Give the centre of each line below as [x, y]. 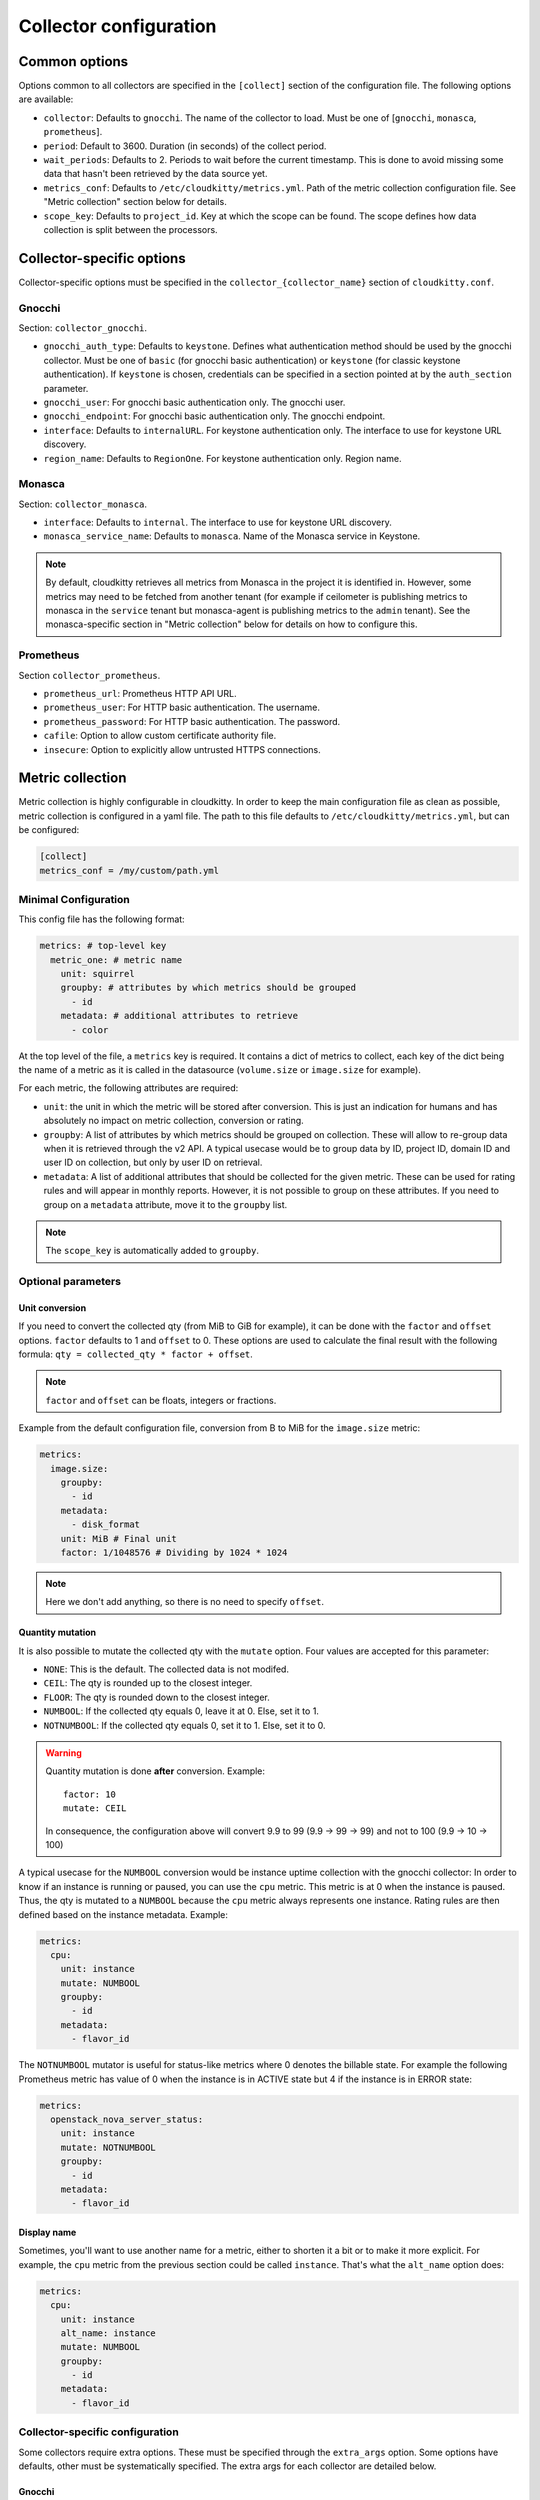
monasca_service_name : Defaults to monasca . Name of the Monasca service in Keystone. [232, 536]
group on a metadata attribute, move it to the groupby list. [165, 1204]
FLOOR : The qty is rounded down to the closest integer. [156, 1697]
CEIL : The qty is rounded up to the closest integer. [148, 1683]
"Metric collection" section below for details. [135, 202]
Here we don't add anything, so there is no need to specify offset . [185, 1602]
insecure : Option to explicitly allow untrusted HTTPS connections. [182, 749]
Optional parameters [70, 1282]
